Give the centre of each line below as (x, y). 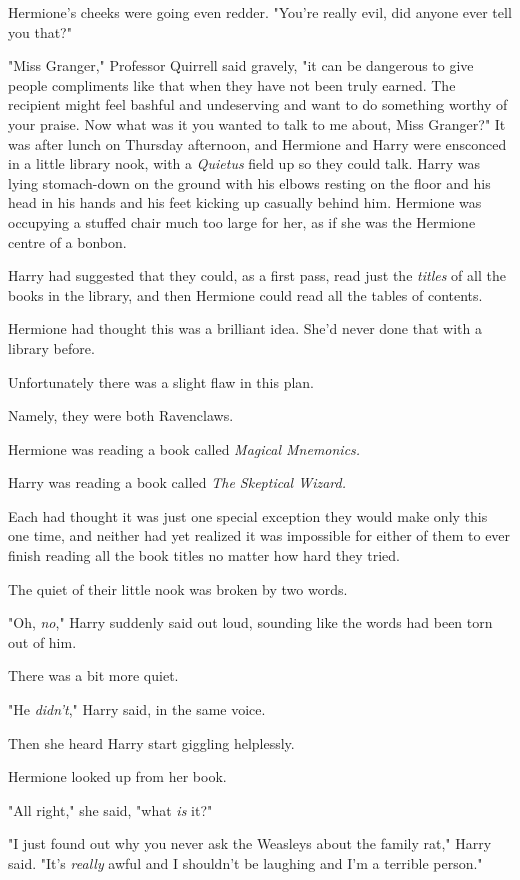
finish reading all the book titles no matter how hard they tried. (204, 555)
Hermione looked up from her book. (117, 776)
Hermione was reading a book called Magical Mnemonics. (184, 448)
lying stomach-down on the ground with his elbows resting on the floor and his (249, 182)
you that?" (40, 31)
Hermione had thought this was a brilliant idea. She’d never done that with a (245, 328)
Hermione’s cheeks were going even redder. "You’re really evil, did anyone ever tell (260, 12)
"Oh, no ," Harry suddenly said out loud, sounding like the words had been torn (250, 622)
